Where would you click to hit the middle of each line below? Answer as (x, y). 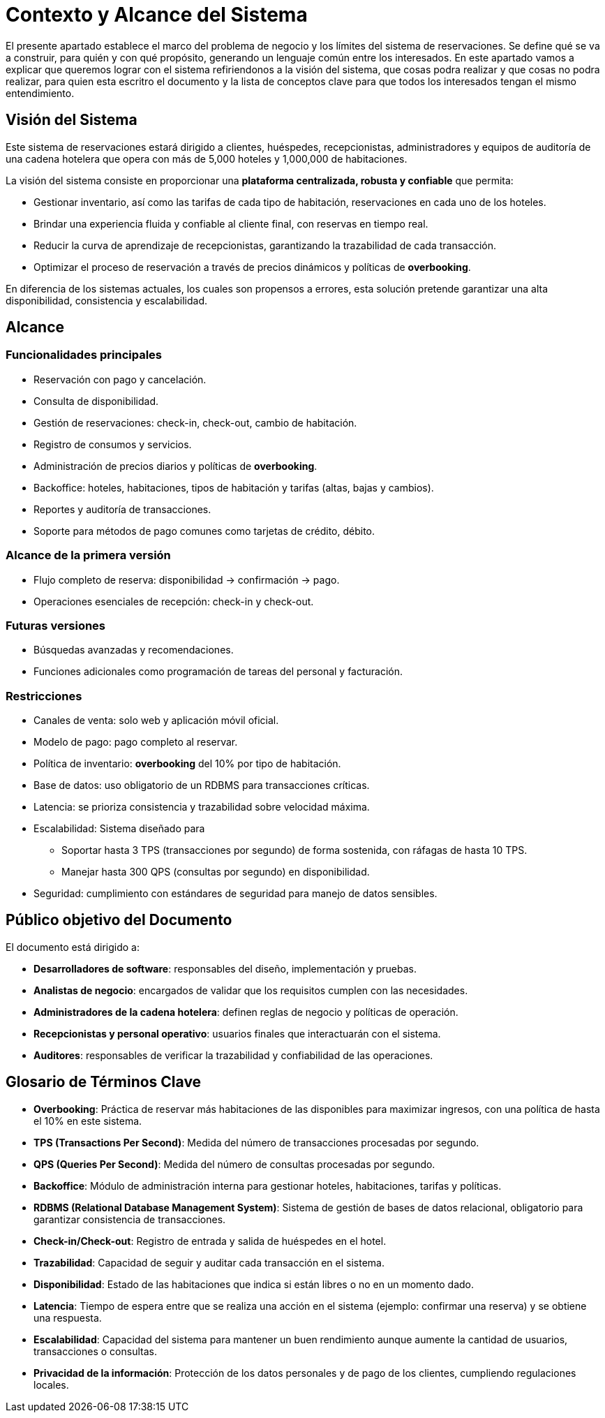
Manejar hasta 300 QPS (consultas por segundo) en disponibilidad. (216, 872)
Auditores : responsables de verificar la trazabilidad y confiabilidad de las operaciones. (233, 1055)
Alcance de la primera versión (88, 555)
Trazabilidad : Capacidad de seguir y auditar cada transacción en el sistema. (209, 1262)
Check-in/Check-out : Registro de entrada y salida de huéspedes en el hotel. (210, 1241)
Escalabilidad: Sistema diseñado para (119, 829)
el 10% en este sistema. (88, 1121)
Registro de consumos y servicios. (113, 444)
